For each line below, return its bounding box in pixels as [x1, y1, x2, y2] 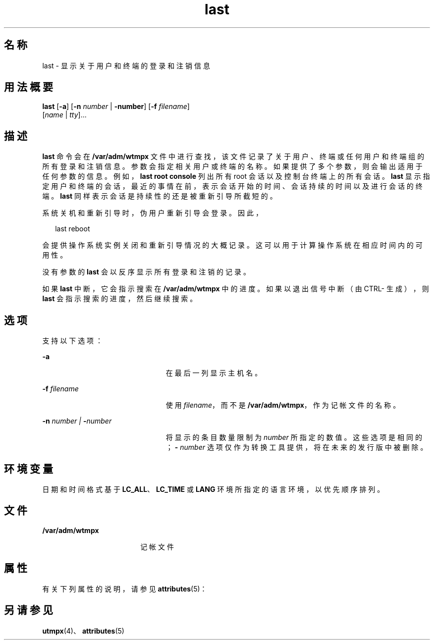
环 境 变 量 [4, 462, 53, 475]
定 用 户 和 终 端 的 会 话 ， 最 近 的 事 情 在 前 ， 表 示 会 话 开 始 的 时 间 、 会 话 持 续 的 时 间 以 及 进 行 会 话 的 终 [42, 182, 423, 191]
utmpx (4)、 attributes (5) [42, 626, 124, 635]
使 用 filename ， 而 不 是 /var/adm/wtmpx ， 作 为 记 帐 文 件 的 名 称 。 [165, 401, 400, 410]
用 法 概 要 [4, 81, 53, 94]
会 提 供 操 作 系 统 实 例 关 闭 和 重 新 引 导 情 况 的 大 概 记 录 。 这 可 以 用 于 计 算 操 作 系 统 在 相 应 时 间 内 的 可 [42, 241, 423, 250]
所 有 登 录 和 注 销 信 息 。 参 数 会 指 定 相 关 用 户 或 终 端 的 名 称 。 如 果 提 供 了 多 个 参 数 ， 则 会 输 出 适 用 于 [42, 162, 423, 171]
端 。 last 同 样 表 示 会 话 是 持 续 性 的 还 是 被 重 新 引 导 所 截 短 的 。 [42, 192, 277, 201]
